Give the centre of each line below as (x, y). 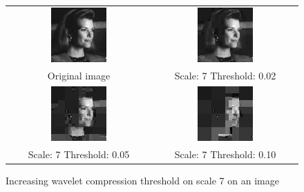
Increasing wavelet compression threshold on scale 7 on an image (142, 180)
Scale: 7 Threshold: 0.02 (225, 75)
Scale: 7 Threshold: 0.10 (225, 154)
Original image (79, 75)
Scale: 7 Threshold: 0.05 (79, 154)
